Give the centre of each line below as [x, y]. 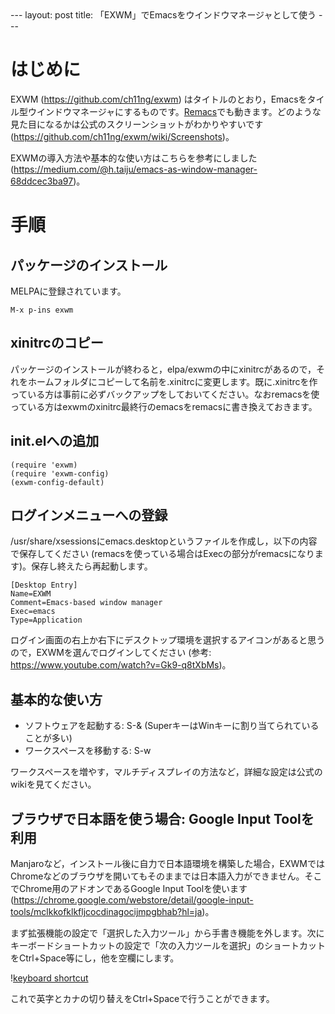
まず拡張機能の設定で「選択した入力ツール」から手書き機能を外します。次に [167, 933]
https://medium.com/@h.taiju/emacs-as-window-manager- [135, 169]
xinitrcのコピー [57, 343]
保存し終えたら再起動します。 [92, 566]
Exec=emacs [33, 612]
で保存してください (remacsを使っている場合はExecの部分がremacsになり [162, 554]
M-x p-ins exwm [42, 310]
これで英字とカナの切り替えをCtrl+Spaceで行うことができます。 [142, 998]
